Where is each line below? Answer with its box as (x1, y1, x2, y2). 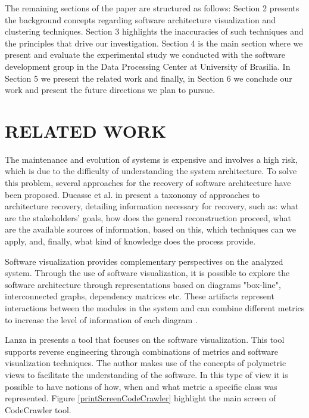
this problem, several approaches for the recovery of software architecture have (5, 177, 291, 189)
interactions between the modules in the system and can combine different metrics (5, 302, 305, 314)
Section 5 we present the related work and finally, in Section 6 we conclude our (5, 72, 292, 84)
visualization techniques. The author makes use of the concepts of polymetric (5, 357, 286, 369)
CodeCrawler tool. (5, 403, 71, 416)
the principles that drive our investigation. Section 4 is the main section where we (5, 36, 303, 49)
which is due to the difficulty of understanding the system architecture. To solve (5, 165, 297, 177)
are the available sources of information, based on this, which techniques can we (5, 223, 296, 236)
